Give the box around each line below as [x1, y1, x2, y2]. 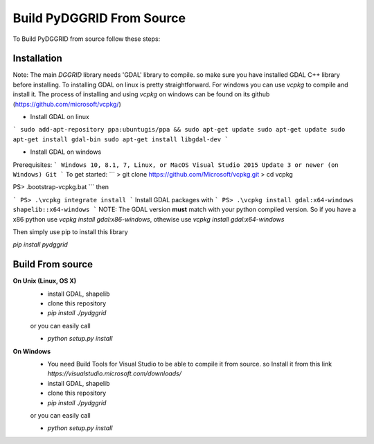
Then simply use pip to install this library [12, 227, 128, 236]
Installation [12, 53, 62, 64]
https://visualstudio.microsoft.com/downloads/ [47, 369, 181, 378]
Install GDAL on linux [30, 113, 89, 121]
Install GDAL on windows [30, 148, 102, 156]
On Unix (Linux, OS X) [12, 277, 76, 285]
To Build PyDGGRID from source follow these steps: [12, 35, 161, 43]
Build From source [12, 258, 93, 270]
